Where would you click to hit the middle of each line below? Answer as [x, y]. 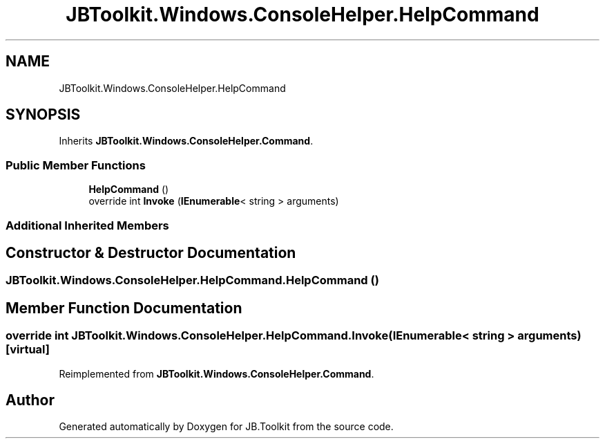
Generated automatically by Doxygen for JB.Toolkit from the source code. [226, 427]
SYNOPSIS [43, 115]
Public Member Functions [76, 165]
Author [30, 400]
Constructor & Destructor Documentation [151, 252]
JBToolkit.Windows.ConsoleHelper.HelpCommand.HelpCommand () [192, 280]
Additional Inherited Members [87, 225]
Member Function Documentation [124, 308]
